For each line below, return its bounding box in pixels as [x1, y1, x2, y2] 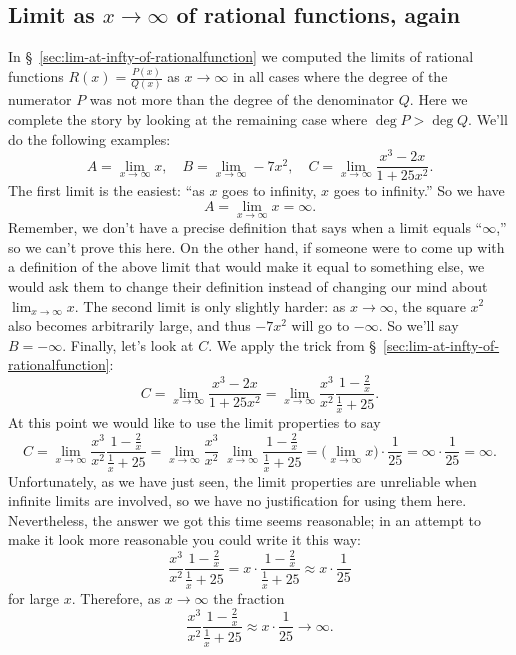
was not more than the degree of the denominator [89, 89, 395, 110]
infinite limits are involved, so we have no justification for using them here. [8, 490, 467, 511]
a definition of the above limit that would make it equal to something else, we [8, 256, 485, 277]
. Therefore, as [71, 587, 161, 608]
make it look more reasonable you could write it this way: [8, 529, 361, 550]
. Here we [409, 89, 468, 110]
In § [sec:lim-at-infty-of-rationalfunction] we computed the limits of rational [8, 46, 474, 67]
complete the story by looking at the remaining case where [8, 109, 368, 130]
